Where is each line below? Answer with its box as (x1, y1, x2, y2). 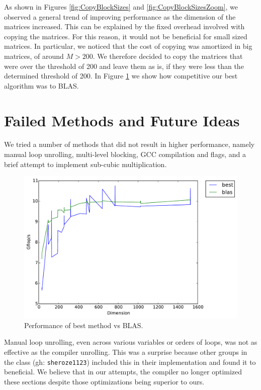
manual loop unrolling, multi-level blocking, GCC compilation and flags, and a (4, 149, 246, 160)
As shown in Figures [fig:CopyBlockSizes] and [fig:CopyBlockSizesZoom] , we (4, 2, 238, 12)
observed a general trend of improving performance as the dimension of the (4, 11, 236, 22)
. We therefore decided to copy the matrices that (93, 50, 243, 61)
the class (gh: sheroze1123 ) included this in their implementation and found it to (4, 356, 256, 367)
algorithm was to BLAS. (4, 80, 79, 91)
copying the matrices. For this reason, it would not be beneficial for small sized (4, 31, 247, 41)
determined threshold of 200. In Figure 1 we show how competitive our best (4, 70, 238, 81)
